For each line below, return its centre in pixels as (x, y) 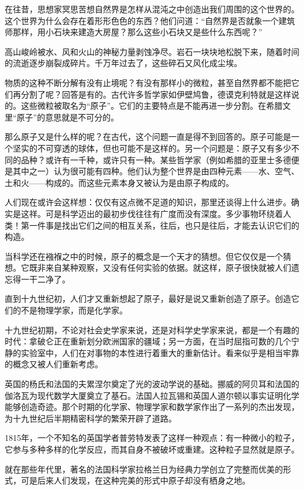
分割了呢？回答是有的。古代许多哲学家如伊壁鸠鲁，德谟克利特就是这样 (156, 94)
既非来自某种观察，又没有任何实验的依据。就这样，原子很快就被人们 (160, 268)
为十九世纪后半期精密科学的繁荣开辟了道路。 (91, 418)
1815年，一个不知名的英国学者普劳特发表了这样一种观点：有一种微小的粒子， (152, 438)
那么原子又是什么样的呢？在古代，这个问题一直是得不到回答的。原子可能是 (148, 137)
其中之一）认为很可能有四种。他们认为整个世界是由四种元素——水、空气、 (156, 171)
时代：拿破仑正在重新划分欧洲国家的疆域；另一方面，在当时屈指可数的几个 (148, 341)
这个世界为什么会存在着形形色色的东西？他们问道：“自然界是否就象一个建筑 (150, 20)
